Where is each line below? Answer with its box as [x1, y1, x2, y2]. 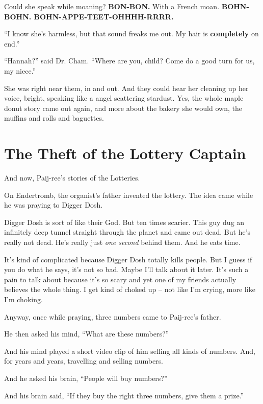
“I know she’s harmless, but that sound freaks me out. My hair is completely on [4, 28, 259, 39]
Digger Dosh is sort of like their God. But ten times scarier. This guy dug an [4, 216, 245, 227]
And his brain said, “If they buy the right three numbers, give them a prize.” [4, 390, 244, 400]
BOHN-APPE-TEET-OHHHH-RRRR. [34, 11, 174, 21]
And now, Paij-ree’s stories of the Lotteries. [4, 172, 140, 183]
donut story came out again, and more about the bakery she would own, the [4, 102, 242, 113]
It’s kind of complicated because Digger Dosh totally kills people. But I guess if [4, 254, 252, 264]
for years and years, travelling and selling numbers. [4, 355, 164, 366]
